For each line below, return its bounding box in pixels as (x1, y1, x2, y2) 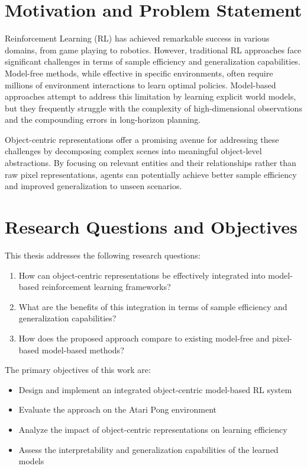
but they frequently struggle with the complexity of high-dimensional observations (5, 101, 302, 114)
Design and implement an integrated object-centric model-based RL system (18, 383, 292, 395)
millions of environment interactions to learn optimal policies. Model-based (5, 78, 276, 91)
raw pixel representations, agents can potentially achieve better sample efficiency (5, 168, 297, 180)
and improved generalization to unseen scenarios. (5, 180, 182, 192)
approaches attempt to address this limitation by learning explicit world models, (5, 90, 296, 103)
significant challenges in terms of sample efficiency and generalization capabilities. (5, 55, 300, 68)
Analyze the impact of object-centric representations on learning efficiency (18, 423, 287, 435)
